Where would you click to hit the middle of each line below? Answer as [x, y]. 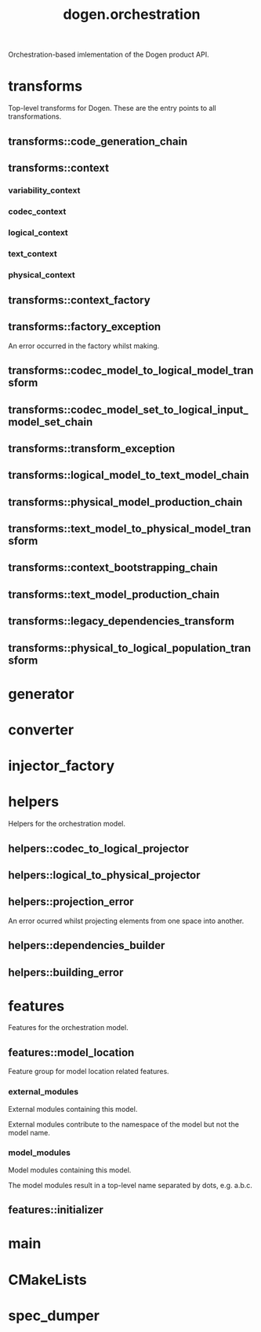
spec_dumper [54, 1315]
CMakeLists [48, 1280]
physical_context [42, 274]
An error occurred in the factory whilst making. [84, 346]
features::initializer [56, 1210]
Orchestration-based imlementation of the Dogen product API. [109, 55]
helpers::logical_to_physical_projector [104, 875]
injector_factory [62, 766]
